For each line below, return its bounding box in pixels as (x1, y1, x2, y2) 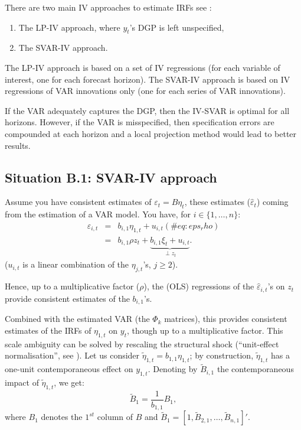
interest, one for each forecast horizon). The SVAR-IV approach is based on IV (5, 73, 290, 85)
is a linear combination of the (22, 258, 129, 271)
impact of (5, 376, 39, 388)
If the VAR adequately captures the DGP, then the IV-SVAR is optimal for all (5, 104, 290, 116)
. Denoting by (148, 363, 198, 375)
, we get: (54, 376, 84, 388)
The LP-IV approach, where (18, 21, 120, 33)
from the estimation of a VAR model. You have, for (5, 208, 191, 220)
